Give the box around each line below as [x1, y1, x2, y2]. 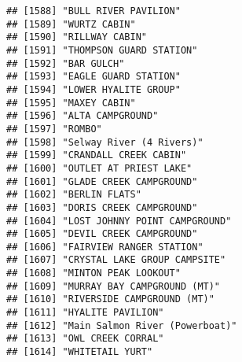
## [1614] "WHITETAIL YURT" [6, 346, 153, 358]
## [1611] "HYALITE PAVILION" [6, 307, 164, 319]
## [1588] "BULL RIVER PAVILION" [6, 6, 181, 17]
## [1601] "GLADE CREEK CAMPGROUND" [6, 175, 198, 187]
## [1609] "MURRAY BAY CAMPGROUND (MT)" [6, 280, 221, 292]
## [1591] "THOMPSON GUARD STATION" [6, 44, 198, 56]
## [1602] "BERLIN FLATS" [6, 189, 141, 201]
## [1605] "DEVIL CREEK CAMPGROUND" [6, 228, 198, 240]
